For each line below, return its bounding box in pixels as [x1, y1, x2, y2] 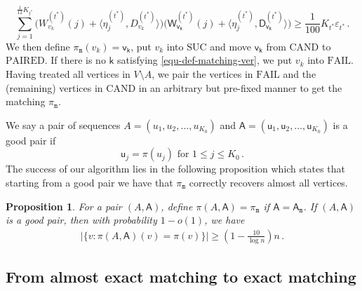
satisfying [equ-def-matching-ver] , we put [117, 53, 293, 67]
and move [210, 39, 252, 53]
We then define [6, 39, 70, 53]
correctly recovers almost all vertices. [189, 175, 348, 190]
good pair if [6, 133, 56, 147]
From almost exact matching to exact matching [6, 266, 356, 287]
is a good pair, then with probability [6, 212, 157, 227]
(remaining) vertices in [6, 80, 103, 95]
